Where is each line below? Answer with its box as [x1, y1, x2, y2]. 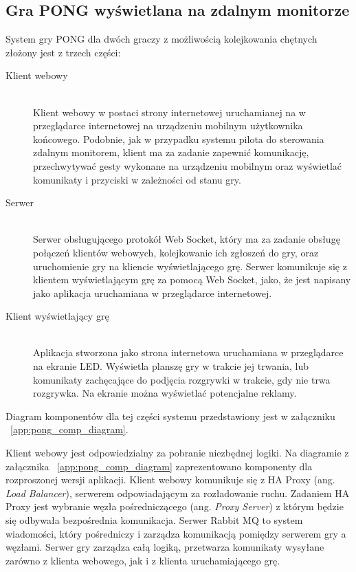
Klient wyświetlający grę [5, 309, 109, 323]
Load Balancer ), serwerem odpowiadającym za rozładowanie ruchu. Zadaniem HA [5, 485, 350, 500]
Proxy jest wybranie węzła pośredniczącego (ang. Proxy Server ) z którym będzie [5, 499, 344, 514]
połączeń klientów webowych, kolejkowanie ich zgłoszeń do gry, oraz [33, 245, 319, 259]
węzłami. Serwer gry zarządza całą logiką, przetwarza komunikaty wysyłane [5, 540, 324, 554]
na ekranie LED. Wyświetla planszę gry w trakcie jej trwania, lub [33, 359, 309, 373]
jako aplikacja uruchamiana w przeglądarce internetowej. [33, 285, 272, 300]
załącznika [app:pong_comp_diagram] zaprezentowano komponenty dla [5, 459, 313, 473]
